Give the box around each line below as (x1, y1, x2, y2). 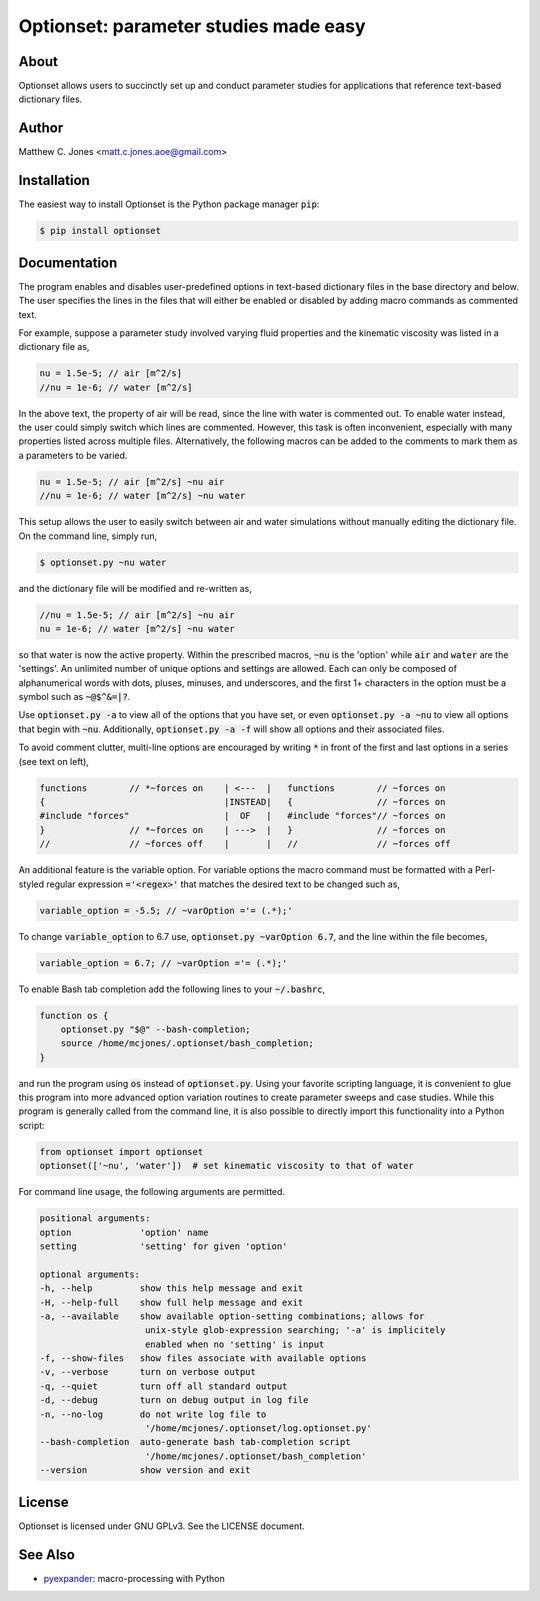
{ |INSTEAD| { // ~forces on (39, 796, 446, 808)
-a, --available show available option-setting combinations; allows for (39, 1310, 425, 1322)
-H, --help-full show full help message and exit (39, 1296, 304, 1308)
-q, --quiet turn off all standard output (39, 1380, 288, 1392)
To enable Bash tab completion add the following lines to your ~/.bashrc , (18, 983, 325, 995)
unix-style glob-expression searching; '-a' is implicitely (145, 1325, 446, 1336)
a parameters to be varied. (18, 449, 128, 461)
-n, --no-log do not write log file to (39, 1408, 267, 1420)
